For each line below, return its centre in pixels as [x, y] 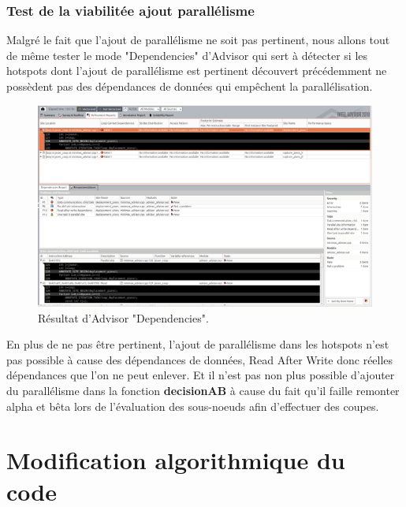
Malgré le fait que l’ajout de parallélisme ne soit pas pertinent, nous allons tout [198, 40]
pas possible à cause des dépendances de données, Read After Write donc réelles [200, 359]
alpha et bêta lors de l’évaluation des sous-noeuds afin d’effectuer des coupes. [193, 406]
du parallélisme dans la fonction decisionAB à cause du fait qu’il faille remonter [203, 391]
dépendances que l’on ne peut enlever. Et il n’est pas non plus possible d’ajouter [201, 375]
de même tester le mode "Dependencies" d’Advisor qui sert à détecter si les [187, 55]
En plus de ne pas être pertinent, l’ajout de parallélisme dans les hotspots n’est [198, 344]
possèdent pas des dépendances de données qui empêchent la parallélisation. [190, 86]
